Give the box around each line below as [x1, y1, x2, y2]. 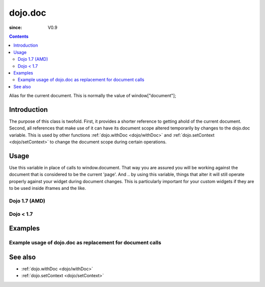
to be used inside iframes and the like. [9, 185, 86, 191]
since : [9, 25, 22, 30]
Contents [9, 33, 29, 39]
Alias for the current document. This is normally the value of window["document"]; [9, 93, 176, 99]
